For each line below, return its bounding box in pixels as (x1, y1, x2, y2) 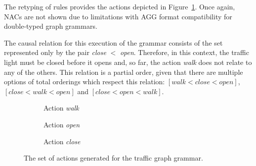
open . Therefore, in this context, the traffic (120, 47, 249, 57)
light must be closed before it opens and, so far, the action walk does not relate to (4, 56, 252, 67)
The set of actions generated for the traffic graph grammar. (24, 153, 203, 163)
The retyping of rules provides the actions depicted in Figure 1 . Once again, (4, 1, 235, 11)
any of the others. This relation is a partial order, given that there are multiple (4, 66, 243, 77)
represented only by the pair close (4, 47, 106, 57)
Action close (43, 136, 81, 146)
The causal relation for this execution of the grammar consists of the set (4, 37, 223, 48)
